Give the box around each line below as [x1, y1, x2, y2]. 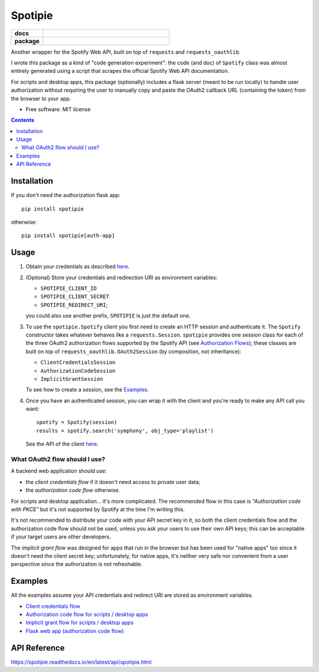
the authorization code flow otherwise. [25, 487, 121, 494]
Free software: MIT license [25, 105, 91, 112]
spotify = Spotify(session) [36, 419, 118, 426]
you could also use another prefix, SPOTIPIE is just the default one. [25, 312, 191, 319]
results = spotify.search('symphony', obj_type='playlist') [36, 427, 214, 434]
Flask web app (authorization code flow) [25, 627, 124, 634]
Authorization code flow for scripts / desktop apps [25, 610, 148, 618]
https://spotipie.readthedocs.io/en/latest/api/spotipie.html [11, 658, 152, 665]
